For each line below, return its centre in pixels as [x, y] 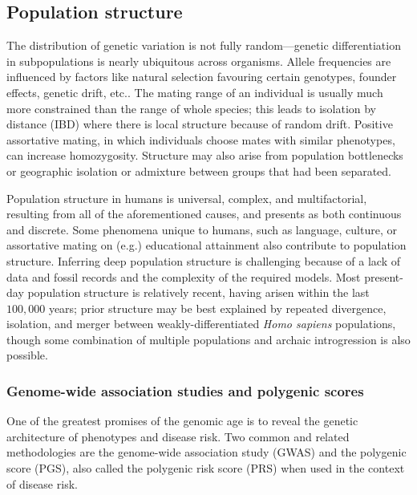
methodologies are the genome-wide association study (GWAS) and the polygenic [206, 452]
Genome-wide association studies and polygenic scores [185, 391]
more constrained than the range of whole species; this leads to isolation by [192, 108]
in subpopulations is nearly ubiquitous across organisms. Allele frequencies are [199, 61]
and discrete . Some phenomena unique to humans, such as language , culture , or [202, 229]
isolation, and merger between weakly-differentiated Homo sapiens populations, [201, 324]
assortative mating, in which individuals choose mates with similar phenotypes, [201, 139]
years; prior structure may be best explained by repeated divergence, [217, 308]
